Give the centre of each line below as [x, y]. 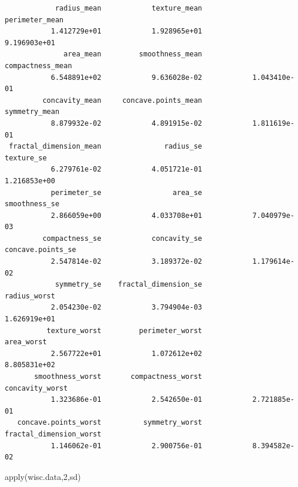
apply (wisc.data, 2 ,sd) [43, 476]
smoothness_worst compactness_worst [118, 377]
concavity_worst [36, 388]
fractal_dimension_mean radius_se [106, 147]
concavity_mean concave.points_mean [122, 100]
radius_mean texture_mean [128, 8]
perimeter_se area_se [126, 192]
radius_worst [30, 296]
